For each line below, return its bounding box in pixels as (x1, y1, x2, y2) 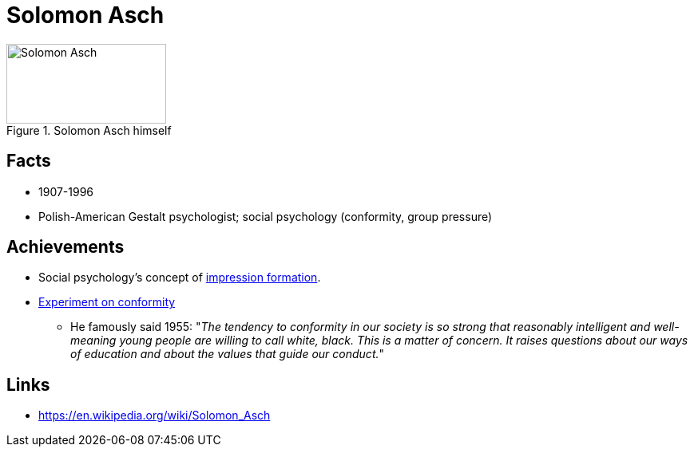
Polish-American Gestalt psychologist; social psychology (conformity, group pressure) (38, 209, 493, 223)
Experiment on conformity (38, 295, 176, 309)
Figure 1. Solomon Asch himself (6, 123, 172, 137)
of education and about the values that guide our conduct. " (70, 347, 385, 361)
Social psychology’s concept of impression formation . (38, 270, 321, 285)
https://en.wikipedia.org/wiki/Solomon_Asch (38, 408, 271, 423)
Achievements (6, 237, 125, 258)
